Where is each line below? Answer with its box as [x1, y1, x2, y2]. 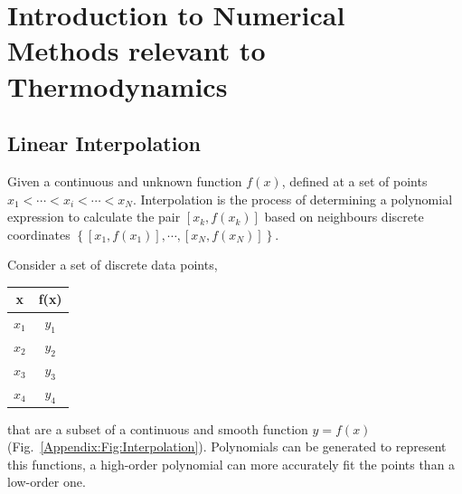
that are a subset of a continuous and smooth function [7, 419, 308, 438]
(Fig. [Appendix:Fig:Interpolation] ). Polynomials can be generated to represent [7, 437, 447, 456]
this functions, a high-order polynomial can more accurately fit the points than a [7, 454, 456, 473]
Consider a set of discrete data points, [7, 255, 218, 274]
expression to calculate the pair [7, 207, 181, 226]
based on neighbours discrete [264, 207, 424, 226]
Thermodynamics [7, 67, 228, 104]
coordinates [7, 224, 71, 243]
